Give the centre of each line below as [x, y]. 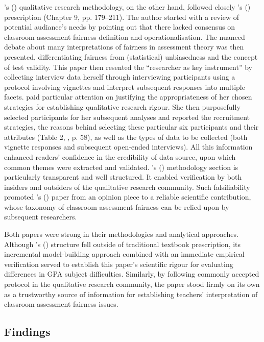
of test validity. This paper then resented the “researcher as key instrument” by [128, 67]
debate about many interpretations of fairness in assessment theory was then [124, 47]
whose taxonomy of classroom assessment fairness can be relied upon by [117, 206]
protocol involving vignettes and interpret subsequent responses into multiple [125, 87]
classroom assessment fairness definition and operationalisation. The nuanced [125, 36]
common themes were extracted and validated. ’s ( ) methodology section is [121, 167]
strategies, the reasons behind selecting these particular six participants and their [131, 127]
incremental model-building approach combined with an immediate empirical [124, 254]
